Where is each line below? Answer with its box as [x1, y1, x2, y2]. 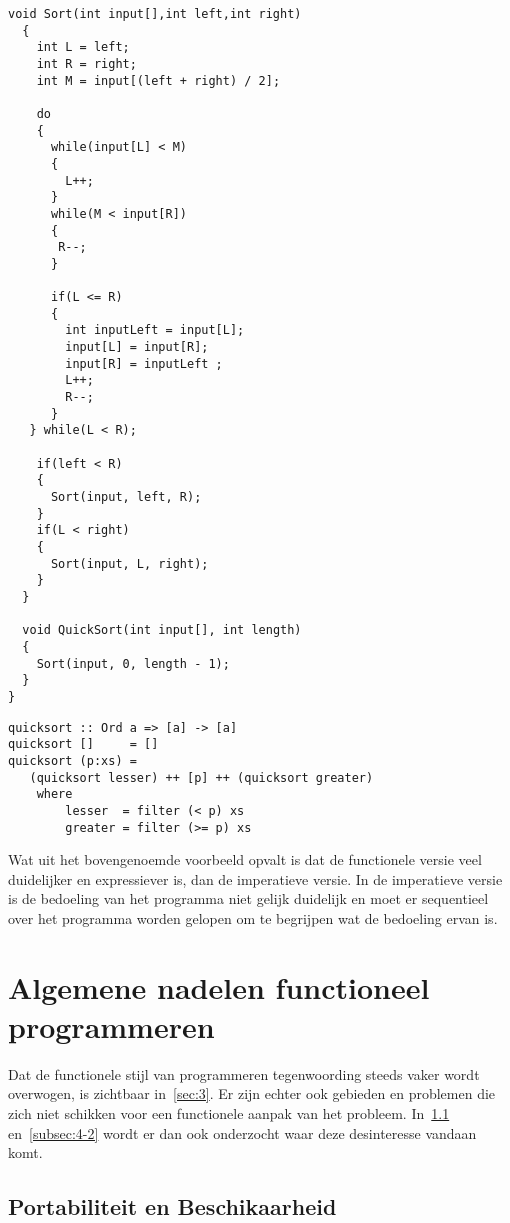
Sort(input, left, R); [50, 490, 202, 505]
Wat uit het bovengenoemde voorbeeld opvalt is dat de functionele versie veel [8, 849, 482, 870]
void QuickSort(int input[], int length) [22, 623, 302, 638]
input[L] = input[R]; [65, 340, 209, 355]
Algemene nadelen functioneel [8, 966, 430, 1007]
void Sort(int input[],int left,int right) [8, 7, 302, 21]
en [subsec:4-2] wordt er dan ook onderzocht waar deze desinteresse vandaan [8, 1122, 477, 1143]
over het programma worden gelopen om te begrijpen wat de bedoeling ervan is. [8, 907, 498, 928]
